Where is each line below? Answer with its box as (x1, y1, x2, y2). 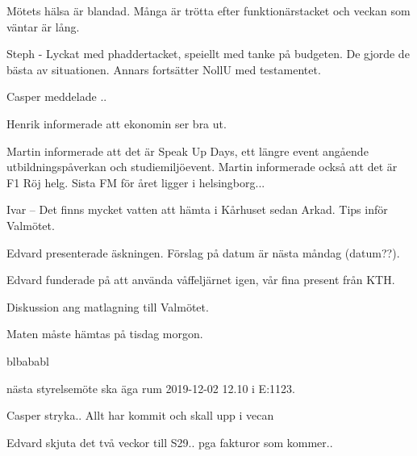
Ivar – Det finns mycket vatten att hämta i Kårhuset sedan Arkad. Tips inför (6, 201, 388, 218)
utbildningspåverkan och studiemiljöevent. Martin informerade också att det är (6, 158, 398, 175)
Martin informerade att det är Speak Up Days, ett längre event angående (6, 142, 369, 159)
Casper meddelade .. (6, 88, 107, 105)
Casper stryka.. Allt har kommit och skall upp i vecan (6, 407, 274, 424)
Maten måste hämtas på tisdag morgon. (6, 325, 203, 342)
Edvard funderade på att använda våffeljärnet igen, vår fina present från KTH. (6, 271, 395, 288)
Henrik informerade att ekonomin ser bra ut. (6, 115, 227, 132)
